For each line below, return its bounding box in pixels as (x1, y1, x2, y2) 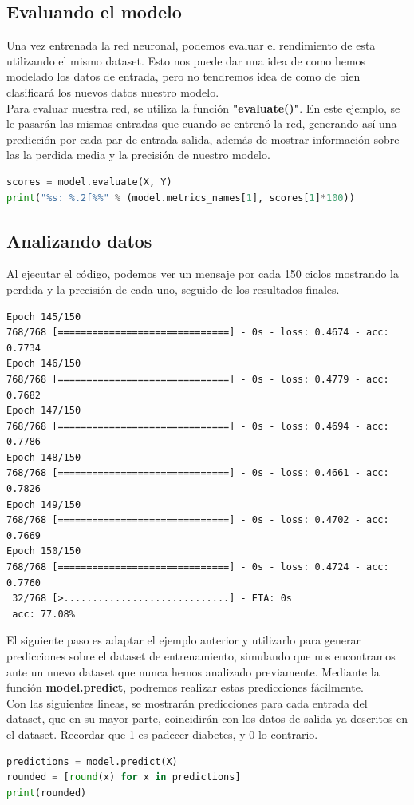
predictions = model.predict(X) (6, 755, 178, 767)
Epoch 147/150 (6, 405, 81, 417)
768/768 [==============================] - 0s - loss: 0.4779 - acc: (6, 373, 389, 385)
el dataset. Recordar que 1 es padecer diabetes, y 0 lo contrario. (6, 725, 318, 742)
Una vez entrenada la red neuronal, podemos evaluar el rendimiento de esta (6, 37, 376, 54)
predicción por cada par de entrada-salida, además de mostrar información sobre (6, 130, 400, 147)
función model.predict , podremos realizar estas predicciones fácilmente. (6, 679, 364, 696)
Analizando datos (6, 228, 152, 252)
